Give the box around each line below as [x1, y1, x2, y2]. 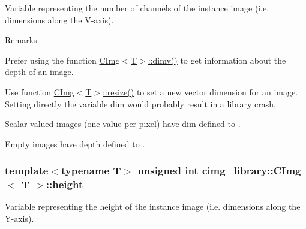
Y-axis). [5, 212, 34, 225]
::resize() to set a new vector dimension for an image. [103, 85, 298, 98]
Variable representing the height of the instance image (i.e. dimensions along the [5, 200, 301, 213]
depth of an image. [5, 65, 74, 78]
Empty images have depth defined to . [5, 137, 145, 150]
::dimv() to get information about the [148, 53, 286, 66]
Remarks [5, 34, 37, 46]
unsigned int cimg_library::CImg [137, 163, 301, 178]
